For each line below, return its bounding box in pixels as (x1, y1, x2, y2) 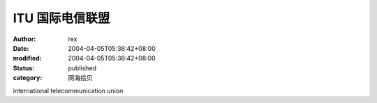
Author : (13, 35, 36, 43)
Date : (13, 44, 29, 52)
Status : (13, 63, 35, 72)
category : (13, 74, 43, 82)
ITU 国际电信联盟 (13, 10, 110, 26)
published (68, 63, 97, 72)
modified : (13, 54, 42, 63)
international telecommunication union (13, 86, 124, 95)
